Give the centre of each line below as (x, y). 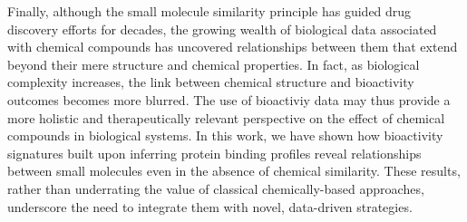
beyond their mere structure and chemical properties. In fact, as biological (214, 64)
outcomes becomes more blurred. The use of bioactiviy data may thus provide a (229, 99)
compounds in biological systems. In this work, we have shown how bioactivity (225, 135)
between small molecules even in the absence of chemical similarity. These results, (234, 171)
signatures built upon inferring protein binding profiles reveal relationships (214, 153)
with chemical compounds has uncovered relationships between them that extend (233, 47)
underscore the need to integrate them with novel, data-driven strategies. (210, 206)
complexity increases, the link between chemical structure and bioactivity (211, 82)
